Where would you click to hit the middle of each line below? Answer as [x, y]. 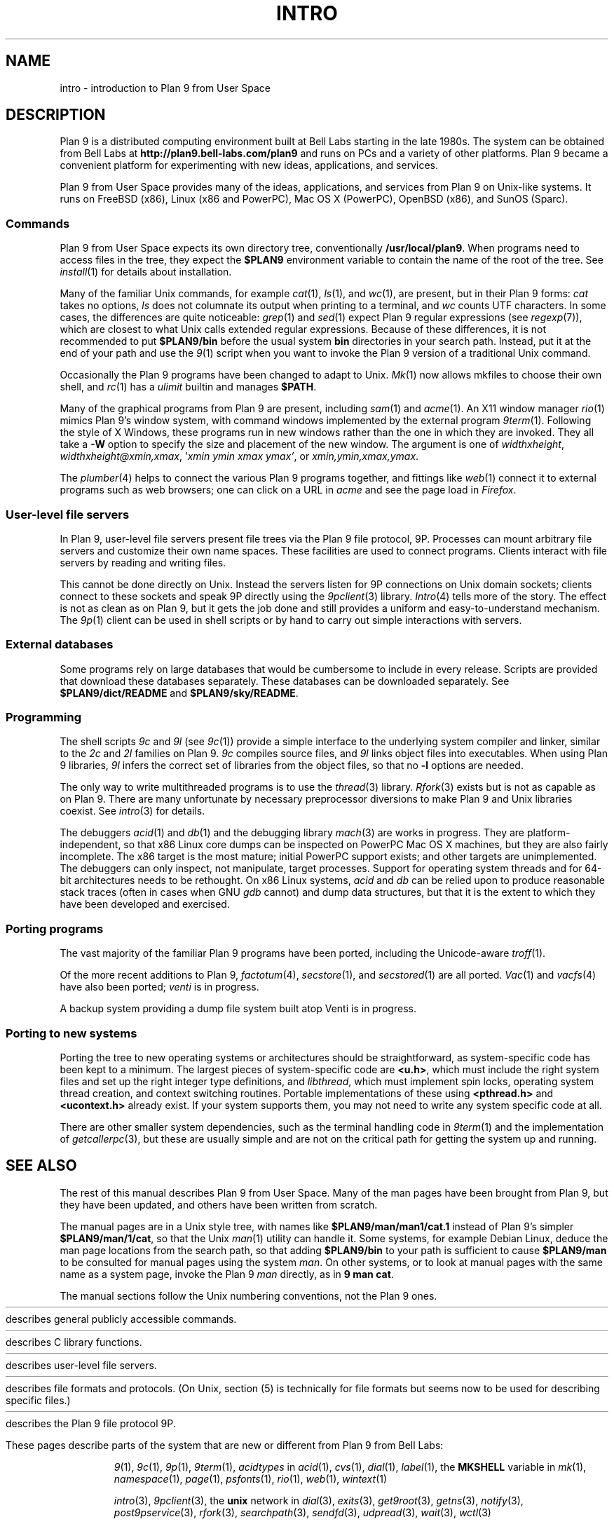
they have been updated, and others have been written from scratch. [219, 1204]
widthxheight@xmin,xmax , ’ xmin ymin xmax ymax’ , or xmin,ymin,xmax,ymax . [239, 456]
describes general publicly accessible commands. [121, 1319]
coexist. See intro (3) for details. [132, 811]
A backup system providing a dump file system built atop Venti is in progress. [238, 1009]
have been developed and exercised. [145, 904]
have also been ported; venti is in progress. [159, 987]
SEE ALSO [41, 1166]
